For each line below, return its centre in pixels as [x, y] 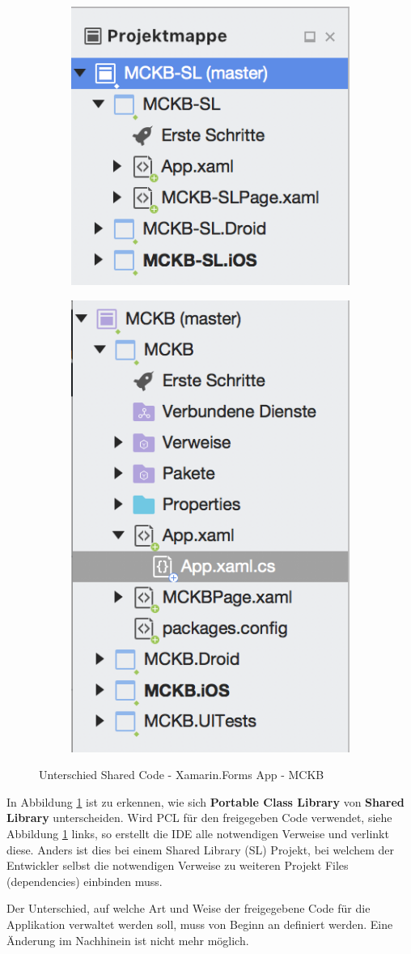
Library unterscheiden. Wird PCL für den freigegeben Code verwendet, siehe [199, 818]
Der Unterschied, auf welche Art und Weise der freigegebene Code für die [189, 908]
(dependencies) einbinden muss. [85, 881]
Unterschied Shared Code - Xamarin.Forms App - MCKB [182, 775]
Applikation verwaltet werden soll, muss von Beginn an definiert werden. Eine [200, 924]
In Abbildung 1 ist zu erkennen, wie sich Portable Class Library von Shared [205, 801]
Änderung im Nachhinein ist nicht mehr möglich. [128, 940]
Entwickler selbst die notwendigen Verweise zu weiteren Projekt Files [178, 865]
